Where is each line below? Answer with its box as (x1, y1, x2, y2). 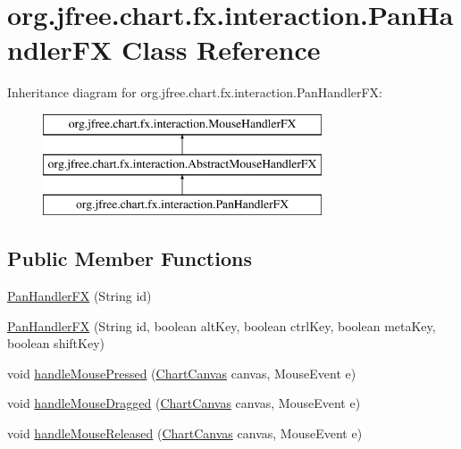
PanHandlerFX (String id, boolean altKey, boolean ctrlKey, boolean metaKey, (7, 316, 436, 335)
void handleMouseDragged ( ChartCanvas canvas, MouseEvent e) (7, 394, 361, 412)
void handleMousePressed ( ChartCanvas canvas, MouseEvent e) (7, 363, 356, 382)
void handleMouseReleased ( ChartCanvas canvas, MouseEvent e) (7, 424, 363, 443)
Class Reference (122, 31, 321, 68)
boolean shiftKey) (7, 334, 105, 353)
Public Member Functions (7, 245, 252, 272)
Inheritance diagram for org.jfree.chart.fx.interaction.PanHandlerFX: (7, 83, 383, 102)
